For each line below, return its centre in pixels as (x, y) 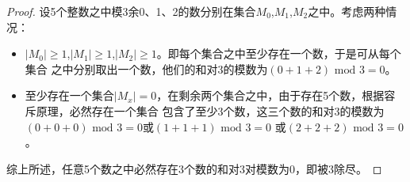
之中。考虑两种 (347, 11)
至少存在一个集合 (69, 95)
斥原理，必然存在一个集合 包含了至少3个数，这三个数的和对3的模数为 (205, 110)
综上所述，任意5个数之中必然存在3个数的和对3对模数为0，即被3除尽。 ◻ (194, 168)
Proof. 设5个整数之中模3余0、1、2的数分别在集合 (131, 11)
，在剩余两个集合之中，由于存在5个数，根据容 (276, 95)
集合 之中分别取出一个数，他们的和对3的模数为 (146, 68)
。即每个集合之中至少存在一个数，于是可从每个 (279, 53)
